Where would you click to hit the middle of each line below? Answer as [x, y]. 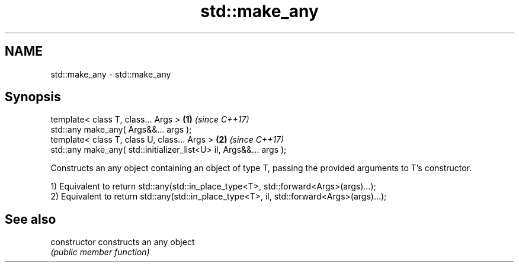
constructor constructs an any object [123, 242]
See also [31, 219]
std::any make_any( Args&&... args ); [121, 130]
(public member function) [100, 252]
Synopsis [33, 97]
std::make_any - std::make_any [111, 74]
